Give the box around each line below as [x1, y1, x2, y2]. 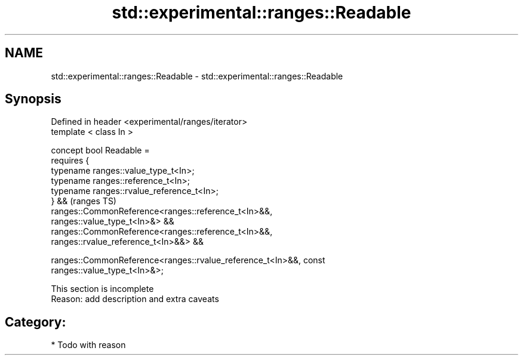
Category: [5, 314, 66, 330]
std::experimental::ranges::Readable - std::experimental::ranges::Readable [51, 70, 343, 81]
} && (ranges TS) [51, 196, 116, 207]
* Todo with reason [51, 340, 126, 350]
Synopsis [5, 91, 61, 107]
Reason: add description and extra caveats [51, 294, 219, 304]
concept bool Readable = [51, 145, 150, 156]
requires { [51, 155, 90, 166]
